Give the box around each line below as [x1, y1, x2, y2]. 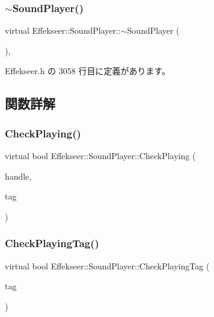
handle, [5, 169, 32, 182]
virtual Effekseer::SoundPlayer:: [5, 24, 121, 37]
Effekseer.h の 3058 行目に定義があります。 [5, 64, 171, 77]
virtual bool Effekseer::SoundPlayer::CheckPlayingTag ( [5, 259, 210, 272]
